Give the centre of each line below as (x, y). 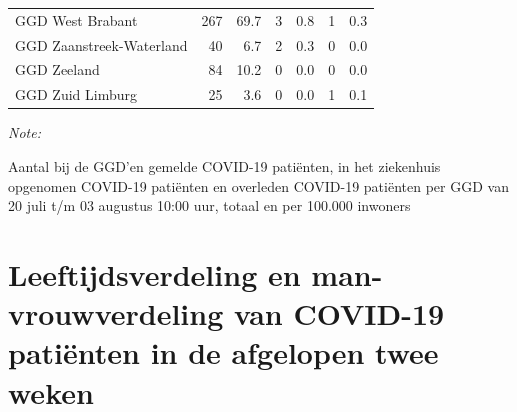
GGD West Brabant (76, 19)
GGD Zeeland (57, 69)
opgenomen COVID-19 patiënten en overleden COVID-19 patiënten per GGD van (258, 185)
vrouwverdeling (116, 313)
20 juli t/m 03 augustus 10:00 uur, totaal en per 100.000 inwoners (209, 205)
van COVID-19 (339, 313)
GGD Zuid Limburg (76, 94)
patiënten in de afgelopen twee (223, 352)
